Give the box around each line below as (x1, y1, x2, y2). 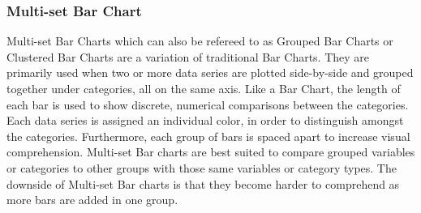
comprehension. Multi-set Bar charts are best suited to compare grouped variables (6, 143, 415, 160)
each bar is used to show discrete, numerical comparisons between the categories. (6, 96, 409, 113)
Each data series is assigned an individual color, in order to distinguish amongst (6, 112, 404, 129)
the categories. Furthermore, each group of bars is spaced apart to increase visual (6, 127, 410, 144)
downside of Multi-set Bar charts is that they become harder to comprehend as (6, 175, 400, 192)
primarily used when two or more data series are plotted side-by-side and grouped (6, 64, 414, 81)
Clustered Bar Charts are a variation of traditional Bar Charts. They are (6, 48, 370, 65)
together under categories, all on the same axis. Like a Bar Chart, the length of (6, 80, 401, 96)
